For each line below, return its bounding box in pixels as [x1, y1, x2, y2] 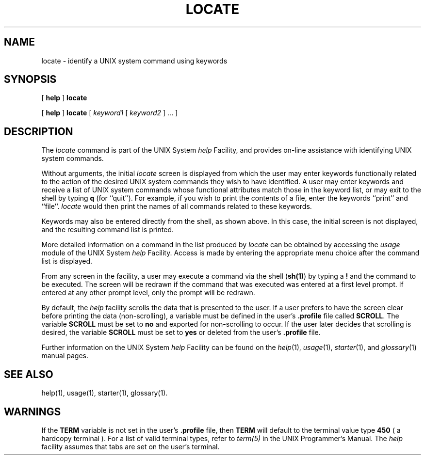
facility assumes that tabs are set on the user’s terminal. [41, 442, 220, 451]
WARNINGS [4, 405, 61, 418]
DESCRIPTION [4, 125, 73, 138]
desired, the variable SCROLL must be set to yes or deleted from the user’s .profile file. [41, 328, 321, 337]
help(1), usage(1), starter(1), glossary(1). [41, 389, 168, 397]
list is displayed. [41, 257, 93, 266]
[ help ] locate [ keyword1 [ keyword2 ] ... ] [41, 109, 178, 117]
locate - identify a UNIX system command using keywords [41, 56, 228, 65]
